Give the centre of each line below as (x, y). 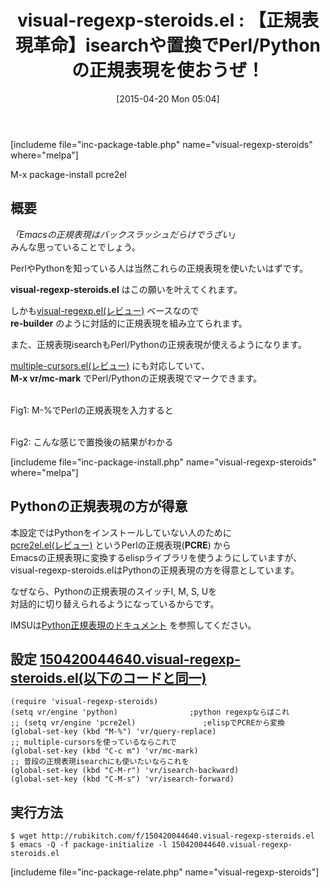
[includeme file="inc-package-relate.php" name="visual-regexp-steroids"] (165, 872)
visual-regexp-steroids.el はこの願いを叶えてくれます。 (126, 289)
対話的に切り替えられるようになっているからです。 (115, 603)
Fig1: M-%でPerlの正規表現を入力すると (92, 410)
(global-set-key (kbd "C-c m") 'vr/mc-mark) (104, 751)
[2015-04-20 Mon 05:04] (168, 98)
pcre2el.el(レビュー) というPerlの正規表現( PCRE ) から (121, 545)
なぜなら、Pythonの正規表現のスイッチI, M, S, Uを (114, 591)
